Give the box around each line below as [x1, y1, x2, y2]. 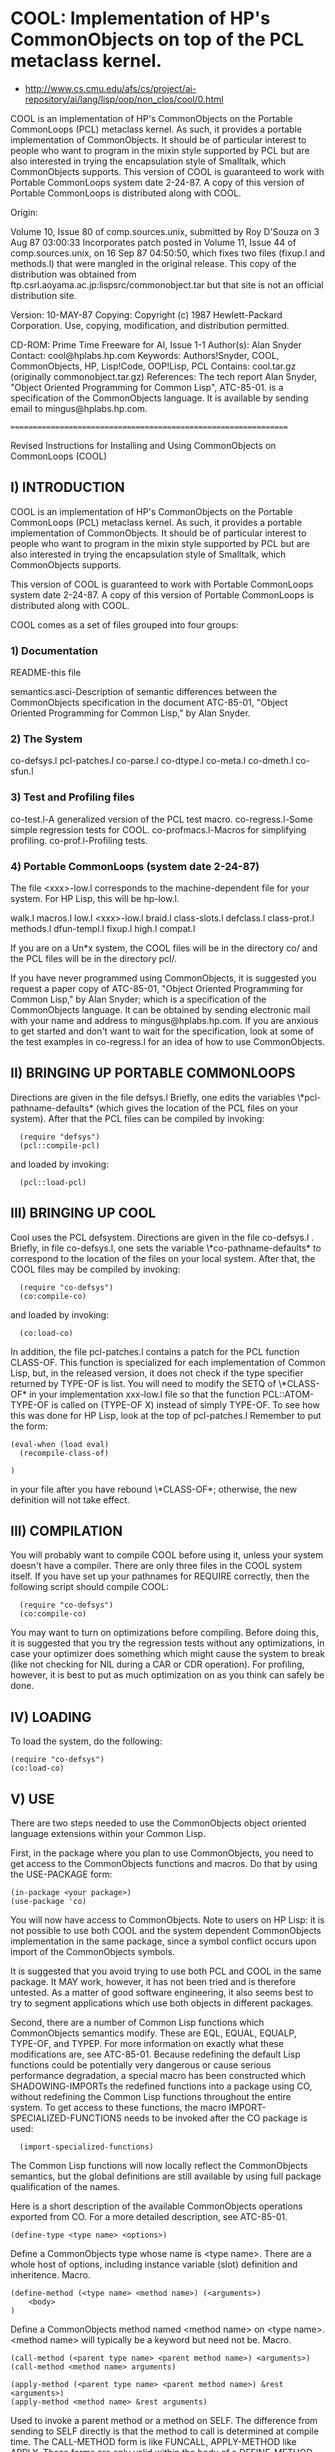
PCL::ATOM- [262, 1388, 315, 1400]
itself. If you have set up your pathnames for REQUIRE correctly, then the [10, 1570, 310, 1582]
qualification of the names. [10, 2181, 121, 2192]
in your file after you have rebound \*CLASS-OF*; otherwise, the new [10, 1483, 298, 1495]
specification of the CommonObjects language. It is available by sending [10, 392, 309, 404]
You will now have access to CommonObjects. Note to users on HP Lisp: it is [10, 1914, 325, 1926]
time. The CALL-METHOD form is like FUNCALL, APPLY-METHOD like [10, 2436, 297, 2447]
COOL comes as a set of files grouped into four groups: [10, 618, 239, 631]
